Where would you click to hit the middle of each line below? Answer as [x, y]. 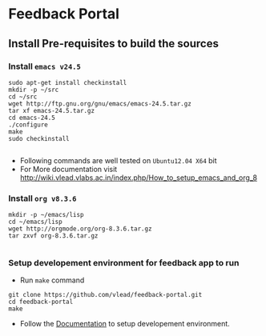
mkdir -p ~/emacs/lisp [46, 215]
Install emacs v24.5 [45, 66]
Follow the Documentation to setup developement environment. [125, 324]
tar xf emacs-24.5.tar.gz [51, 110]
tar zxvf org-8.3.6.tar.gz [53, 236]
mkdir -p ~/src [34, 90]
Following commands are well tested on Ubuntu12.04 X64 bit [119, 160]
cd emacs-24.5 [32, 118]
